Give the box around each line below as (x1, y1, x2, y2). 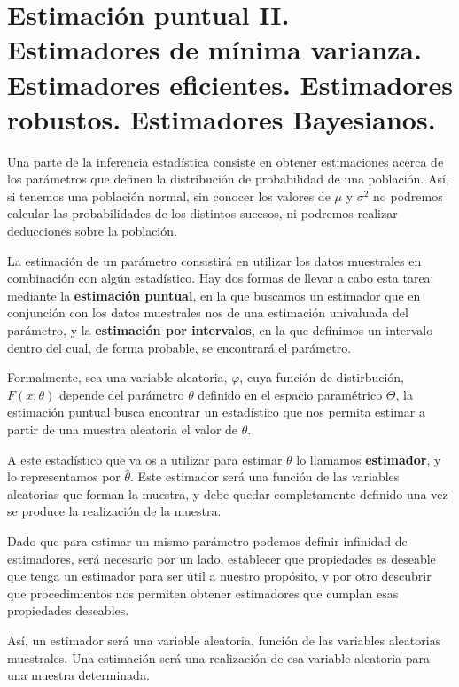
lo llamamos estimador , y (296, 449, 441, 468)
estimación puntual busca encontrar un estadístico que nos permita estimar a (7, 402, 425, 421)
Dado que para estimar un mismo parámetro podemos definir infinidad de (7, 531, 408, 550)
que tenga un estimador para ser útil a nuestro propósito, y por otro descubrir (7, 566, 432, 585)
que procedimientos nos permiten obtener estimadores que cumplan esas (7, 583, 399, 602)
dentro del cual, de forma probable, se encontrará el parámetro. (7, 338, 352, 356)
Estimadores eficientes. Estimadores (7, 66, 454, 102)
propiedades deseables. (7, 601, 129, 620)
